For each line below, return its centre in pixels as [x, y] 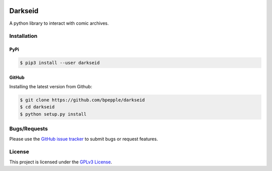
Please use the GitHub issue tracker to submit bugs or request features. [84, 139]
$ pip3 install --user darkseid [60, 63]
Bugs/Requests [28, 129]
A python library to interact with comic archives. [59, 23]
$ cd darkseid [37, 107]
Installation [23, 36]
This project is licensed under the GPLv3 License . [61, 162]
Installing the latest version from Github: [51, 87]
